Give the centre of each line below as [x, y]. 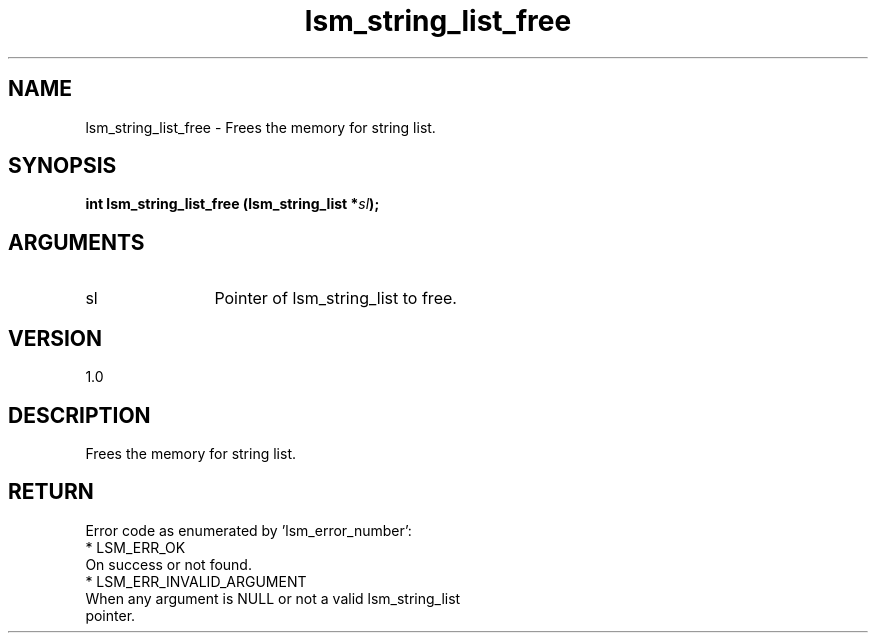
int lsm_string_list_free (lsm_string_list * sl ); [232, 204]
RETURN [51, 492]
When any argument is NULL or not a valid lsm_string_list [273, 598]
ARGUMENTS [76, 242]
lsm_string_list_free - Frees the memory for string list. [260, 127]
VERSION [55, 338]
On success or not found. [168, 564]
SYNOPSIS [62, 166]
